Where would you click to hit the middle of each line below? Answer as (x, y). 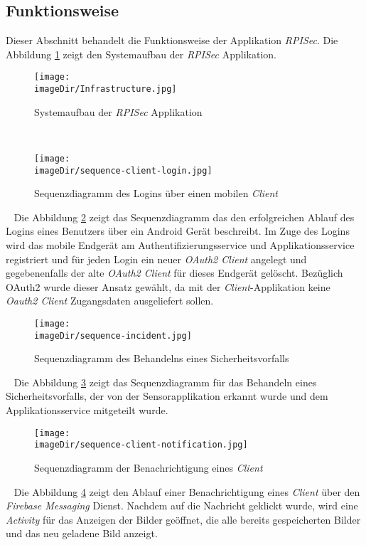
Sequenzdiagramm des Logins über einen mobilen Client (156, 193)
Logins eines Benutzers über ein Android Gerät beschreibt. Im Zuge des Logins (178, 231)
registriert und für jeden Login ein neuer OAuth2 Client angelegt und (156, 259)
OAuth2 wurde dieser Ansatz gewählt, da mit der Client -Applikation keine (168, 286)
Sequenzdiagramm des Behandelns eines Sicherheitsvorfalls (162, 358)
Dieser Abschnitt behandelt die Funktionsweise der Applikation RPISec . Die (172, 40)
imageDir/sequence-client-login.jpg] (123, 170)
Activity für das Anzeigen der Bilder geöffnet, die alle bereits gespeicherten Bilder (183, 519)
